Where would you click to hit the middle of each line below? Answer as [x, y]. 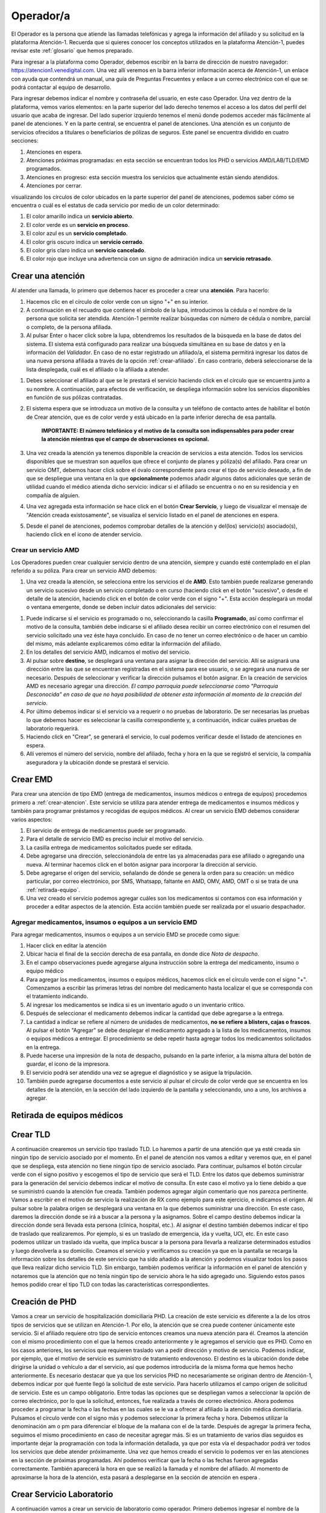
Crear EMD [32, 780]
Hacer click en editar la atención [66, 946]
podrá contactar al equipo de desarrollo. [61, 87]
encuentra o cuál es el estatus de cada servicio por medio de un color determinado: [115, 205]
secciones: [25, 141]
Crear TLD [31, 1134]
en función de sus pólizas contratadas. [75, 397]
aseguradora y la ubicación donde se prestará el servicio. [98, 762]
